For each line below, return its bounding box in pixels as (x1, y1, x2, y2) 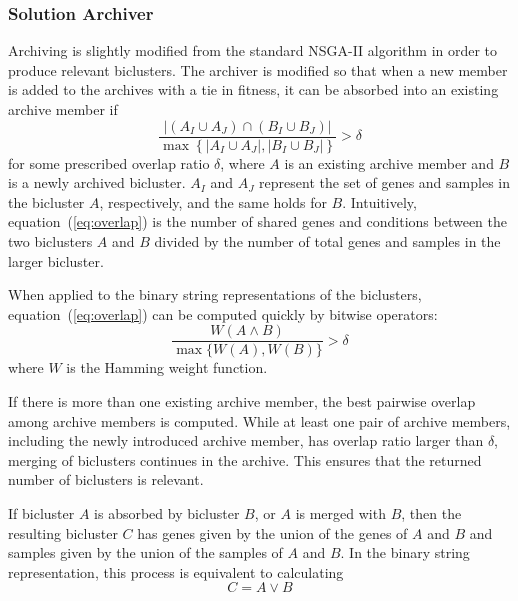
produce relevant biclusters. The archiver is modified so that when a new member (8, 59, 508, 80)
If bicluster (8, 503, 75, 524)
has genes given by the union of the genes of (137, 522, 408, 543)
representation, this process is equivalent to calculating (8, 561, 344, 582)
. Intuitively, (342, 191, 417, 212)
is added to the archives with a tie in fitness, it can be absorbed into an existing (8, 79, 499, 100)
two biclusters (8, 231, 93, 252)
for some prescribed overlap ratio (8, 152, 210, 173)
